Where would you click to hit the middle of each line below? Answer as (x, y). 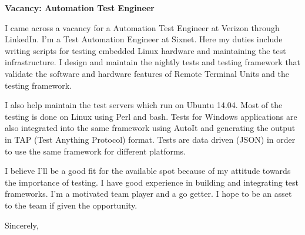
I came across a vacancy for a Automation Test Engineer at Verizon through (142, 27)
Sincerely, (22, 225)
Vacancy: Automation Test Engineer (80, 8)
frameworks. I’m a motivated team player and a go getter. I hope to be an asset (148, 194)
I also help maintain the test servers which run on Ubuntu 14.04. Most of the (144, 105)
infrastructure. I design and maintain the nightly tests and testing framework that (153, 62)
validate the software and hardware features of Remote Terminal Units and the (147, 73)
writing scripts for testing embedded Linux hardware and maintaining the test (145, 50)
